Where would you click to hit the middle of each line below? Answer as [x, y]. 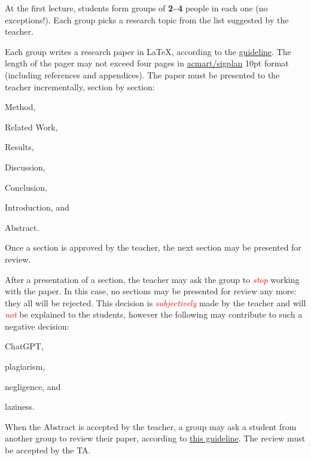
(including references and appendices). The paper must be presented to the [142, 74]
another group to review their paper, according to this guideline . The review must [155, 438]
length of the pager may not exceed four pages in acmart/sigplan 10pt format [147, 63]
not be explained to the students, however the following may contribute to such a [154, 314]
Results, [19, 147]
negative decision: [37, 326]
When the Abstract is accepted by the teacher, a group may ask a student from [151, 426]
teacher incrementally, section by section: [80, 86]
